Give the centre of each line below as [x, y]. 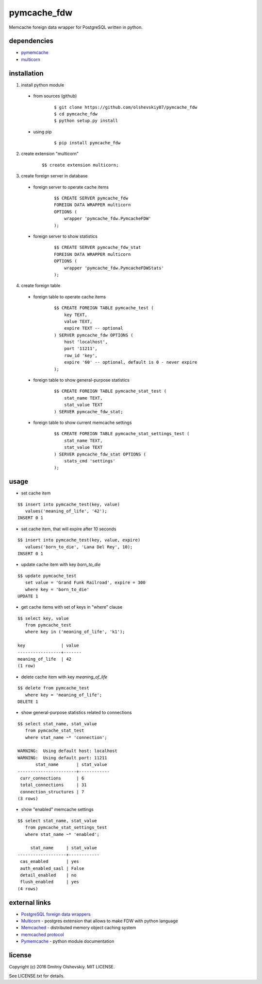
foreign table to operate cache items [70, 297]
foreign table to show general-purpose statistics [81, 380]
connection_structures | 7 [52, 792]
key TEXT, [75, 315]
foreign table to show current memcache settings [82, 422]
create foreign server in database [54, 176]
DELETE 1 [28, 702]
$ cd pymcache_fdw [76, 114]
